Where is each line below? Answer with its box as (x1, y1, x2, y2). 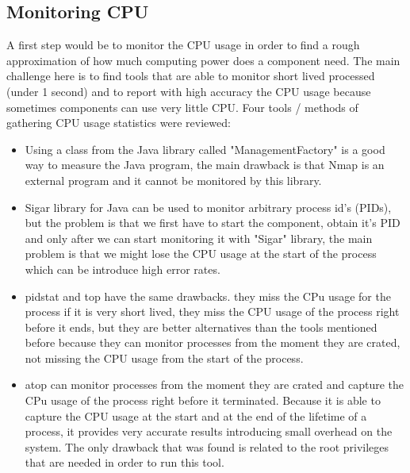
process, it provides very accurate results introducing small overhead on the (25, 423, 393, 440)
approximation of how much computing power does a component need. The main (6, 52, 400, 68)
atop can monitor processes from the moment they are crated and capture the (25, 376, 404, 393)
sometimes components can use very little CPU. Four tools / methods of (6, 98, 358, 115)
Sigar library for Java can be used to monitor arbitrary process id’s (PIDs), (25, 198, 392, 215)
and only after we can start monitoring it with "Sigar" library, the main (25, 229, 373, 246)
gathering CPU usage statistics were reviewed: (6, 114, 231, 131)
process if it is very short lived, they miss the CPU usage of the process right (25, 303, 400, 320)
